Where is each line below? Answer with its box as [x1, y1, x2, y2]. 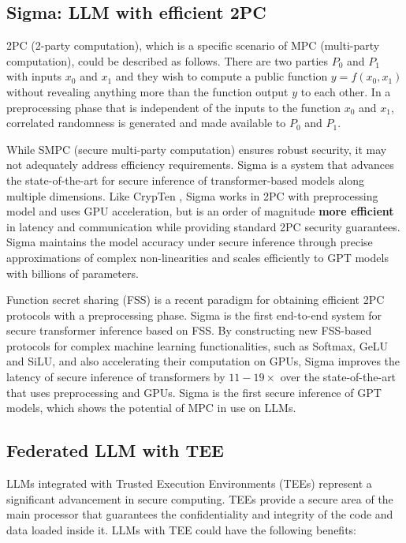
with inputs [6, 68, 62, 84]
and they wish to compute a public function [115, 68, 328, 84]
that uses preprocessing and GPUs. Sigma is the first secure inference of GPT [6, 384, 382, 400]
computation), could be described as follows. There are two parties [6, 52, 329, 69]
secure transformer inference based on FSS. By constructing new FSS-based [6, 322, 372, 339]
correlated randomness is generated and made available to [6, 114, 286, 131]
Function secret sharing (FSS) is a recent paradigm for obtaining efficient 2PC [6, 291, 385, 308]
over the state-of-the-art [280, 369, 397, 385]
